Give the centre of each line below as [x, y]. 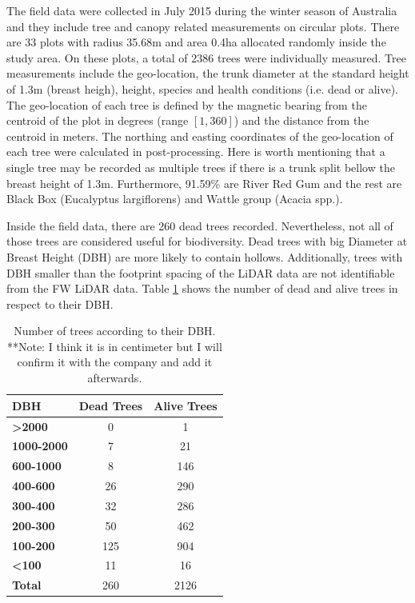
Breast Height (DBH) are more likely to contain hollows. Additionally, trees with [205, 256]
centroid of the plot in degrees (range [98, 120]
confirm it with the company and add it [115, 362]
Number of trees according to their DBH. [115, 331]
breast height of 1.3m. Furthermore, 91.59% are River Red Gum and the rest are [204, 183]
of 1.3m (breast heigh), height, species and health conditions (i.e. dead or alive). [203, 88]
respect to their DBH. [60, 303]
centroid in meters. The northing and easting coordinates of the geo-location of [200, 136]
